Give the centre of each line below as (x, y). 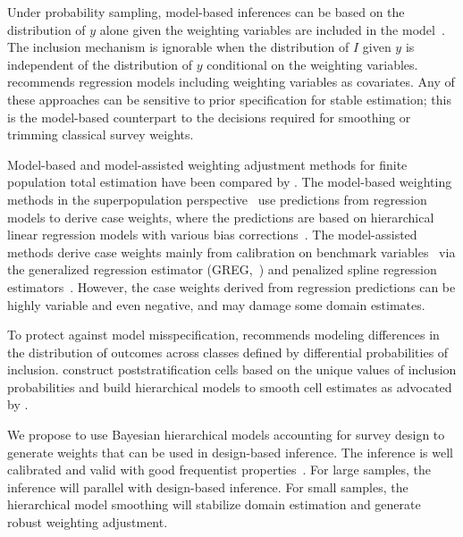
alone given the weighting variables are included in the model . (272, 29)
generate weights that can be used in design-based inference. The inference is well (230, 452)
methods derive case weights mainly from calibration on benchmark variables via (231, 252)
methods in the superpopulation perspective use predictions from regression (217, 199)
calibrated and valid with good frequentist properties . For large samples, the (219, 470)
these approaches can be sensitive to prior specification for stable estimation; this (229, 99)
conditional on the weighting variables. (312, 64)
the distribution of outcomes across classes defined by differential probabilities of (228, 352)
